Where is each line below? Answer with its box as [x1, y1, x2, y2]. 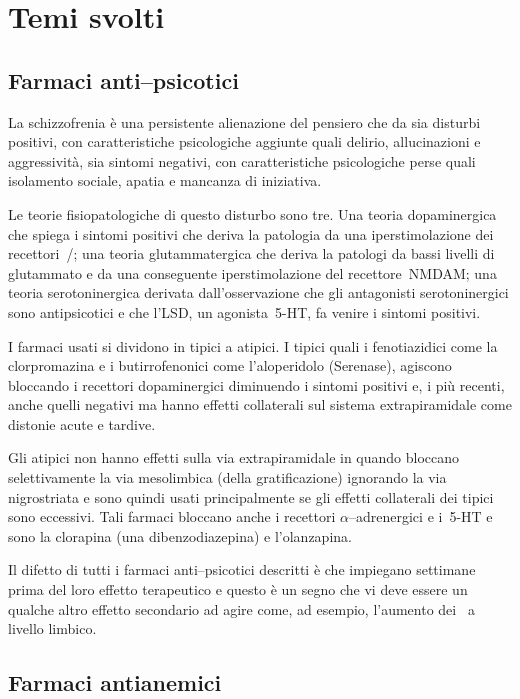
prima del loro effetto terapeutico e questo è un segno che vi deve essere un [8, 579, 468, 600]
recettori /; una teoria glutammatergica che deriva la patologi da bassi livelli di [8, 243, 495, 264]
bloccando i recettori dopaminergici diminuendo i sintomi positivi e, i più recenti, [8, 374, 505, 395]
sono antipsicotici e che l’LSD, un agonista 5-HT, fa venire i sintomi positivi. [8, 301, 481, 322]
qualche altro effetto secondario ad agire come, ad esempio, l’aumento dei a [8, 598, 475, 619]
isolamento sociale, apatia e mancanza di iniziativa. [8, 170, 322, 191]
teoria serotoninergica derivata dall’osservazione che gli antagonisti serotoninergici [8, 282, 509, 303]
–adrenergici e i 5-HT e [349, 506, 493, 527]
